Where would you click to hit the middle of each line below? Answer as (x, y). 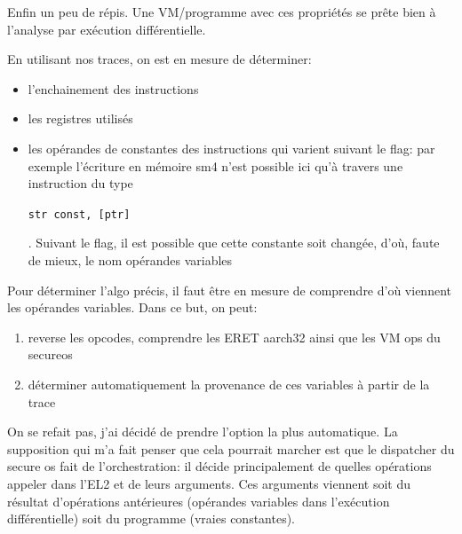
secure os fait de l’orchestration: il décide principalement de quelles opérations (219, 466)
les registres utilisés (80, 118)
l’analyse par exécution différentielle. (107, 29)
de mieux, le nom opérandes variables (130, 260)
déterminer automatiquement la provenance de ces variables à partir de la (229, 384)
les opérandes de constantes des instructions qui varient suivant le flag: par (231, 148)
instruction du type (80, 183)
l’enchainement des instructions (113, 88)
